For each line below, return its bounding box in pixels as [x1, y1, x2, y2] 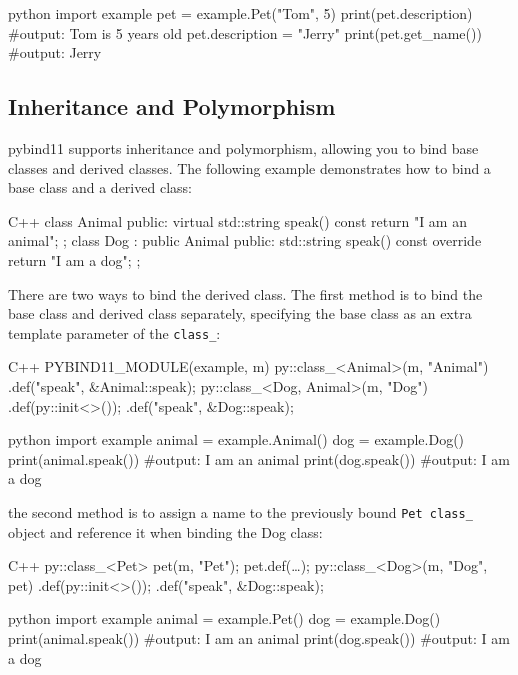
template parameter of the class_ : [8, 322, 221, 343]
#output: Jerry [8, 42, 102, 63]
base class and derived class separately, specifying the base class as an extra [8, 303, 472, 324]
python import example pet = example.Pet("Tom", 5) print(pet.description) [8, 3, 473, 23]
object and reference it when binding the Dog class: [8, 521, 323, 542]
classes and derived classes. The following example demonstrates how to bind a [8, 157, 491, 178]
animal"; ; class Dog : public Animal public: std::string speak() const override [8, 230, 482, 251]
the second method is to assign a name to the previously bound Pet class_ [8, 501, 473, 522]
